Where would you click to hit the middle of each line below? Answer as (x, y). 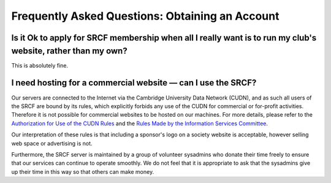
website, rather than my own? (70, 51)
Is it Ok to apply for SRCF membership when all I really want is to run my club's (164, 38)
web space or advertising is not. (52, 143)
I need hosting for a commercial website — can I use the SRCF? (134, 83)
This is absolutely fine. (40, 65)
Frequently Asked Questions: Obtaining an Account (145, 16)
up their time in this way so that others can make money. (83, 171)
